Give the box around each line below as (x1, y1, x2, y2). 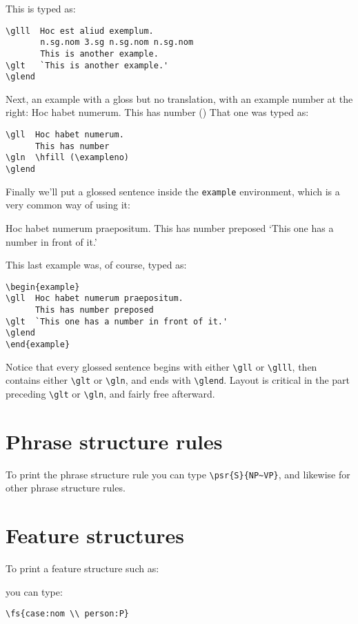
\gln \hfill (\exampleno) (6, 153, 129, 163)
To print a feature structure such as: (6, 561, 159, 576)
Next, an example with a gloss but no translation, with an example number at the (6, 91, 353, 106)
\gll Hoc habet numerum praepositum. (6, 293, 183, 304)
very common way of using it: (6, 197, 130, 212)
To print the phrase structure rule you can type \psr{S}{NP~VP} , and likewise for (6, 467, 350, 481)
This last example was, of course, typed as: (6, 257, 187, 272)
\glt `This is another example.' (6, 60, 169, 70)
